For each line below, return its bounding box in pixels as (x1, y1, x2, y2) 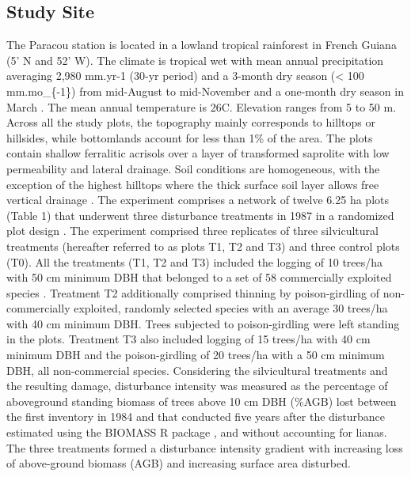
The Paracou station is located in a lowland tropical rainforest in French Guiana (6, 36, 397, 53)
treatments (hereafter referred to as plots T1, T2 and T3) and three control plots (6, 237, 400, 254)
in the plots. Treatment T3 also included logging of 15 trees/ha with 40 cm (6, 331, 371, 347)
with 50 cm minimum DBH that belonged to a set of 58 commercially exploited (6, 269, 392, 286)
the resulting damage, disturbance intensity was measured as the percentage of (6, 377, 388, 394)
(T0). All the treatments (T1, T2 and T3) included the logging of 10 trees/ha (6, 253, 383, 270)
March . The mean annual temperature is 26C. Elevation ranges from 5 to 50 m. (6, 98, 397, 115)
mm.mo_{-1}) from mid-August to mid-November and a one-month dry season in (6, 82, 404, 99)
